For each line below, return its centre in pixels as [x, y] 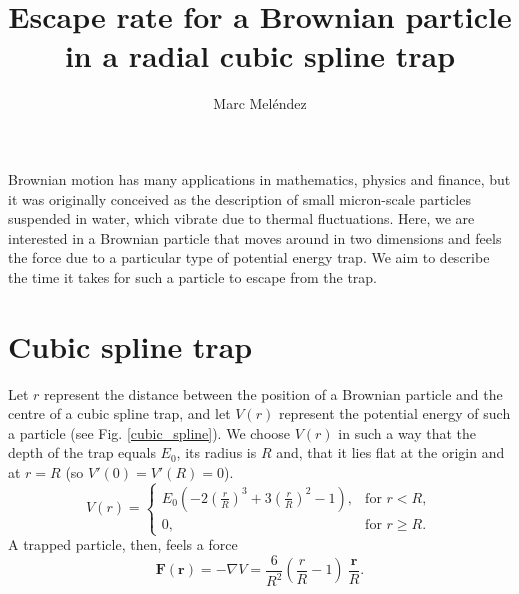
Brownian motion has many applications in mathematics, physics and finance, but [259, 178]
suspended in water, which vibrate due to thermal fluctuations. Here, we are [241, 218]
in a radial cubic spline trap [260, 55]
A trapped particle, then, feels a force [123, 544]
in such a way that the [407, 432]
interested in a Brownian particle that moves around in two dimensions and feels [255, 237]
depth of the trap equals [82, 452]
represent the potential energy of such [394, 413]
